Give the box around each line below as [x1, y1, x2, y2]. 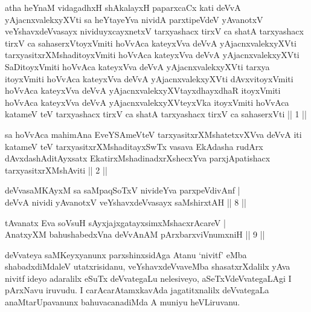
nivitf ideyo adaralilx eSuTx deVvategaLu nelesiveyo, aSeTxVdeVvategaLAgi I [5, 271, 292, 284]
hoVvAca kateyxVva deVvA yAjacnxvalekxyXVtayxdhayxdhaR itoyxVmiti [5, 84, 281, 97]
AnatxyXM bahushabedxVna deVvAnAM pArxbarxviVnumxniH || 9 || [5, 228, 265, 241]
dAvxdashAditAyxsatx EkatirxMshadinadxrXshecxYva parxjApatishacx [5, 152, 271, 164]
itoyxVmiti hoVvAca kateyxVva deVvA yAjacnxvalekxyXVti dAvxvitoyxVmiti [5, 72, 293, 85]
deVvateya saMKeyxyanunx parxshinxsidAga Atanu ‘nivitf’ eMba [5, 248, 247, 261]
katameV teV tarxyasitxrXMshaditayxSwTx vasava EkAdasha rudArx [5, 140, 263, 152]
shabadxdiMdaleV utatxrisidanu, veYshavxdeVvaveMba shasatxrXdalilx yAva [5, 260, 290, 273]
